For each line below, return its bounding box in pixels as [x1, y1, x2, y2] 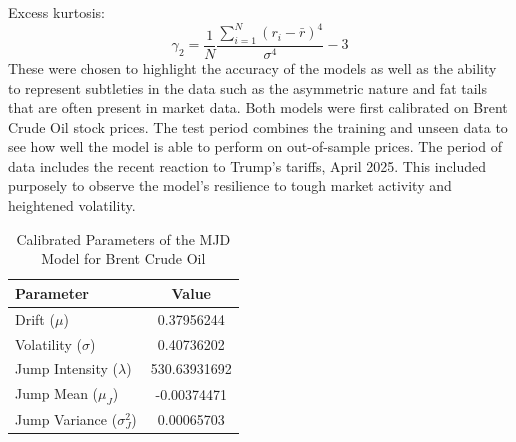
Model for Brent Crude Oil [41, 248, 206, 269]
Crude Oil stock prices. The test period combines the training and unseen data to [8, 116, 508, 137]
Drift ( [15, 308, 55, 329]
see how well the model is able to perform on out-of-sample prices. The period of [8, 136, 502, 157]
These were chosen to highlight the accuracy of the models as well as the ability [8, 57, 497, 78]
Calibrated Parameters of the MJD [16, 228, 231, 249]
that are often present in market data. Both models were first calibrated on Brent [8, 97, 508, 118]
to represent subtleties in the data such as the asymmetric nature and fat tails [8, 77, 487, 98]
